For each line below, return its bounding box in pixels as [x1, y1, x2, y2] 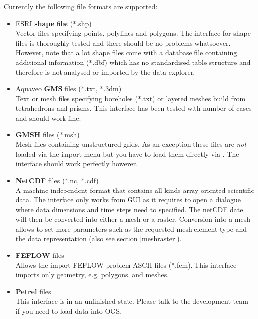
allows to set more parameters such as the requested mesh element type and [15, 223, 247, 234]
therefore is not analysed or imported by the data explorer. [15, 66, 195, 77]
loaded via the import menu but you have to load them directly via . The [15, 148, 239, 159]
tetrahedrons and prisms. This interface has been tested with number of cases [15, 103, 252, 113]
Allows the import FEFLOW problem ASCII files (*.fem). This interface [15, 259, 237, 270]
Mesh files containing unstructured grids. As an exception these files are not [15, 139, 247, 149]
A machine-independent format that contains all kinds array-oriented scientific [15, 185, 254, 195]
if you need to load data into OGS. [15, 306, 122, 316]
